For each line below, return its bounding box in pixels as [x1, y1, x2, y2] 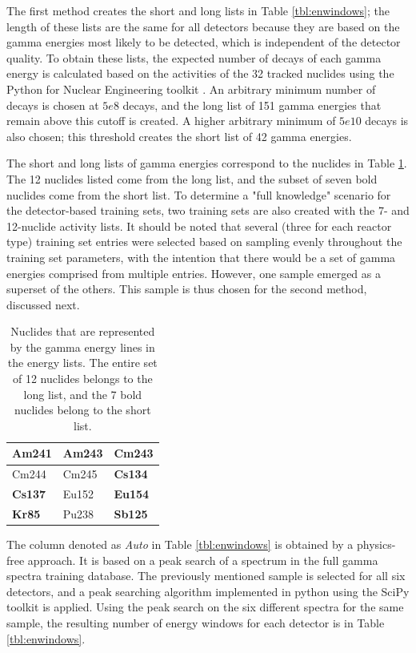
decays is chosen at [6, 96, 99, 113]
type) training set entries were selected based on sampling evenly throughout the [6, 233, 402, 250]
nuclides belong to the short [14, 401, 151, 418]
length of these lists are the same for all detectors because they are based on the [6, 18, 400, 34]
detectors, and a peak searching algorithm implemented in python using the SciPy [6, 582, 410, 599]
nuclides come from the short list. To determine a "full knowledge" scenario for [6, 186, 391, 203]
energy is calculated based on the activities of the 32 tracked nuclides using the [6, 65, 394, 82]
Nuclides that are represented [10, 323, 155, 340]
